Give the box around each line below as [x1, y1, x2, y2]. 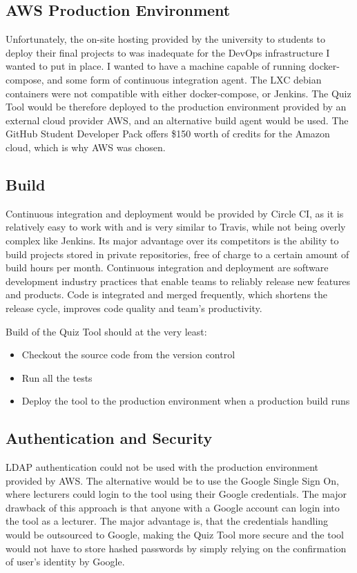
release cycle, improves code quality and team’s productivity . [6, 300, 262, 315]
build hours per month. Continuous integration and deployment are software [6, 260, 329, 275]
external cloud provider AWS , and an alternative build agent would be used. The [6, 113, 349, 127]
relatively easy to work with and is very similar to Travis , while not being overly [6, 220, 346, 234]
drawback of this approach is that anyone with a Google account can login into [6, 500, 340, 514]
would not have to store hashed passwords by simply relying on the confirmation [6, 541, 347, 555]
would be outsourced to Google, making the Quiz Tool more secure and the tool [6, 527, 344, 542]
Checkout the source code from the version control [21, 347, 235, 362]
